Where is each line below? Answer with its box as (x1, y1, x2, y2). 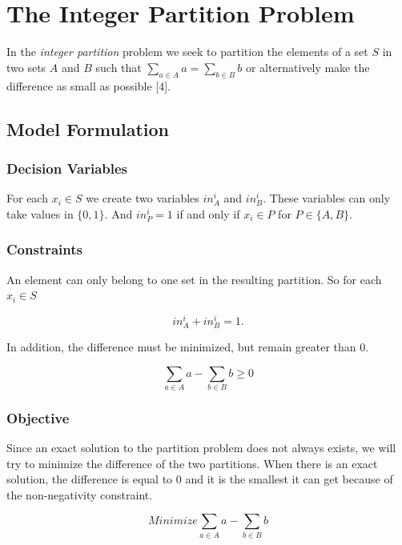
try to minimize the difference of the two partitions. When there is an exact (6, 455, 378, 471)
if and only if (176, 205, 240, 222)
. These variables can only (263, 190, 391, 206)
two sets (6, 58, 46, 75)
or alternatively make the (245, 58, 370, 75)
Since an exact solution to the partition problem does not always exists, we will (6, 439, 396, 456)
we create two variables (86, 190, 199, 206)
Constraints (6, 239, 82, 259)
